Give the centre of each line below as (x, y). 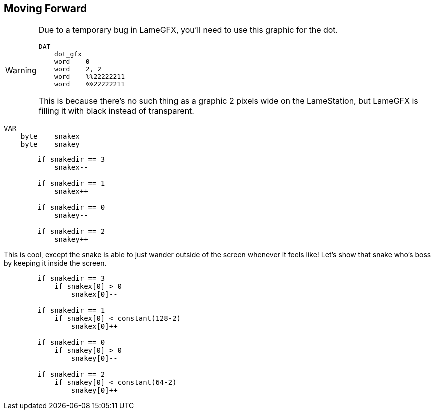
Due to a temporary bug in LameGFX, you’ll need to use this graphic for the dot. (188, 30)
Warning (21, 71)
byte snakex (50, 137)
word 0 (72, 62)
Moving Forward (46, 9)
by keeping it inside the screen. (55, 263)
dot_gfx (68, 54)
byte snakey (50, 145)
